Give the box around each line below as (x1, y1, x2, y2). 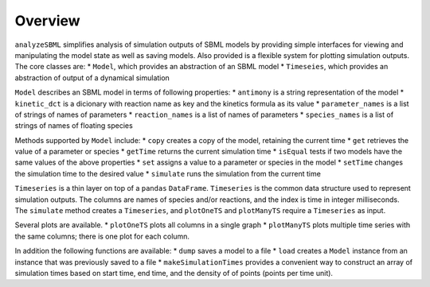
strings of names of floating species (14, 121, 133, 130)
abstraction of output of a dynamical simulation (14, 72, 170, 83)
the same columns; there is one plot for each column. (14, 231, 190, 241)
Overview (14, 12, 80, 29)
